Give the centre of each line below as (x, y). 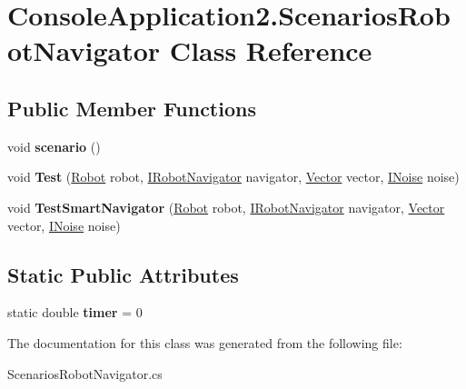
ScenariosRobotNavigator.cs (85, 373)
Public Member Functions (132, 108)
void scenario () (54, 146)
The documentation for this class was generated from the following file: (205, 342)
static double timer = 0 (75, 312)
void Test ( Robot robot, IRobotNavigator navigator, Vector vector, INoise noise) (233, 177)
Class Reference (271, 50)
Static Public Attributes (123, 274)
